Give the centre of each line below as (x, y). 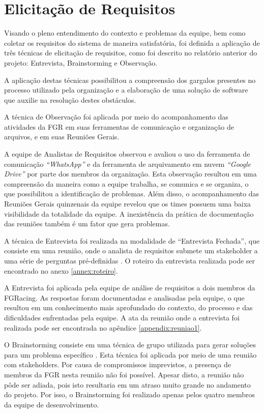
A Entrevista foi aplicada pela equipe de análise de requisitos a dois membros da (130, 288)
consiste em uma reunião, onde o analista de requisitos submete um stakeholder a (131, 250)
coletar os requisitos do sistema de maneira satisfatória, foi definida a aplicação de (132, 42)
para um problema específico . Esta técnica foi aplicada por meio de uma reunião (130, 354)
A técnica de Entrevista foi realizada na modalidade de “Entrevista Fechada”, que (132, 240)
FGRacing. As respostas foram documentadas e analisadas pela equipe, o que (124, 297)
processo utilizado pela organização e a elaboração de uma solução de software (126, 90)
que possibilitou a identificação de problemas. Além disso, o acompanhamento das (131, 194)
